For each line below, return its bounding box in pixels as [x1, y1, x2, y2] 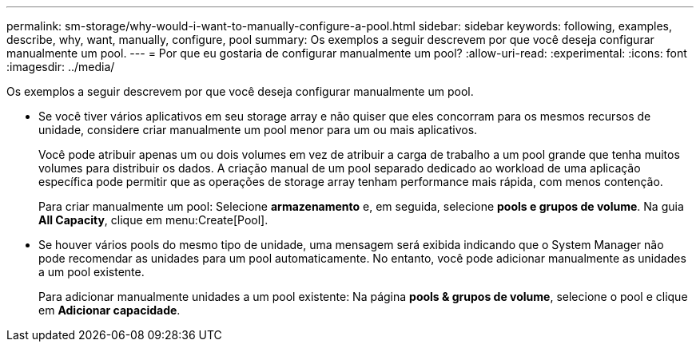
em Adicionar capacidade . [38, 303, 181, 317]
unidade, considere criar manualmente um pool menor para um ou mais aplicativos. [38, 123, 478, 136]
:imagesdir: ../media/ [6, 60, 115, 73]
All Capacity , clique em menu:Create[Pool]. [38, 213, 268, 227]
